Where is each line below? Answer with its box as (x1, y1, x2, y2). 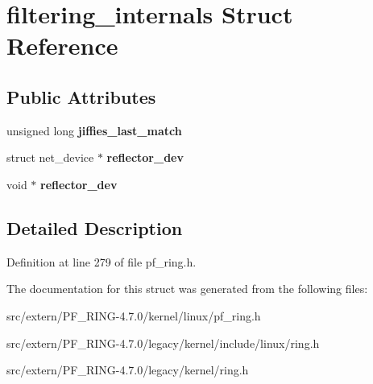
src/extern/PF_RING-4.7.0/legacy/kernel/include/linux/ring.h (6, 334, 320, 351)
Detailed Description (6, 215, 183, 240)
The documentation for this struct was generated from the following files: (6, 280, 368, 297)
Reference (6, 29, 118, 62)
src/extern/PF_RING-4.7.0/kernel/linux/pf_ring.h (6, 307, 261, 324)
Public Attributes (6, 84, 156, 109)
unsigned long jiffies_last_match (6, 122, 182, 138)
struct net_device (6, 149, 94, 166)
